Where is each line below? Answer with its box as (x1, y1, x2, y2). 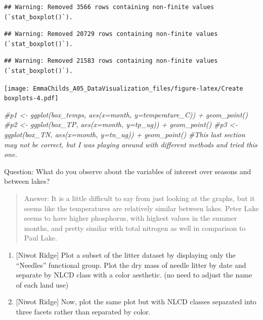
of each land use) (16, 279, 69, 290)
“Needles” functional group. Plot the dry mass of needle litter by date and (16, 259, 246, 270)
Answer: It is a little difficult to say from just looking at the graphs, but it (24, 193, 255, 204)
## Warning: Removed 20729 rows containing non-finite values (4, 30, 218, 38)
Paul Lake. (24, 232, 58, 243)
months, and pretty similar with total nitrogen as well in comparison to (24, 222, 246, 233)
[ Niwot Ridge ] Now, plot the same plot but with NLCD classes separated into (16, 296, 256, 307)
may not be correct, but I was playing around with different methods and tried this (4, 139, 257, 149)
